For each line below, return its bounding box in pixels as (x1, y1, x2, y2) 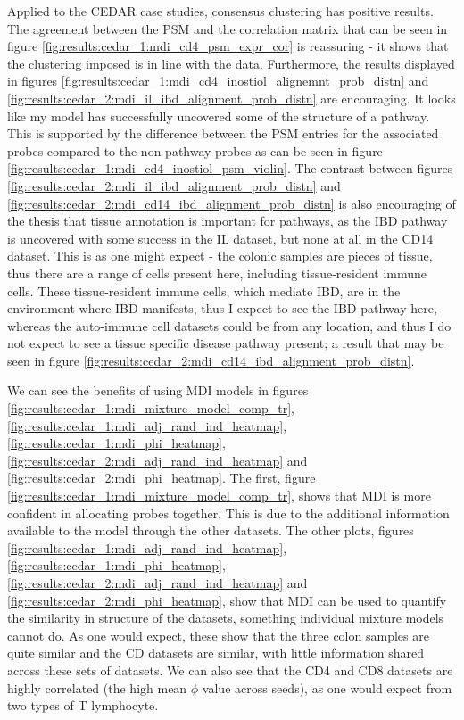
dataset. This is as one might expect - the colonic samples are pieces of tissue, (7, 246, 433, 265)
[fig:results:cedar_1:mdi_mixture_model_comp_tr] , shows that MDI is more (7, 486, 431, 505)
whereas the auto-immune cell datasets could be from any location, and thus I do (7, 316, 452, 335)
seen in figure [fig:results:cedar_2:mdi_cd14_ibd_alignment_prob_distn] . (7, 351, 415, 369)
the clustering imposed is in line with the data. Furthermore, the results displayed (7, 54, 455, 72)
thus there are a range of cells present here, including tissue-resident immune (7, 263, 427, 282)
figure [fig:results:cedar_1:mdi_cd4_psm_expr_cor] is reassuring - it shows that (7, 37, 449, 55)
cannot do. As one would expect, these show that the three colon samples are (7, 625, 429, 644)
